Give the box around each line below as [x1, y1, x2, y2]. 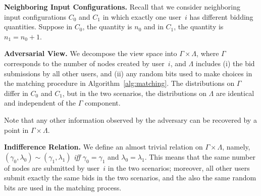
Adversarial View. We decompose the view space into [4, 48, 177, 59]
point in [4, 124, 29, 135]
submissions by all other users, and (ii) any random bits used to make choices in [4, 68, 252, 78]
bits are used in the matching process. [4, 182, 122, 192]
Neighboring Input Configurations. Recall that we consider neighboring [4, 2, 241, 12]
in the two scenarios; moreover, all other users [108, 162, 250, 173]
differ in [4, 87, 28, 98]
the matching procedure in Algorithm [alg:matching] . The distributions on [4, 78, 235, 88]
